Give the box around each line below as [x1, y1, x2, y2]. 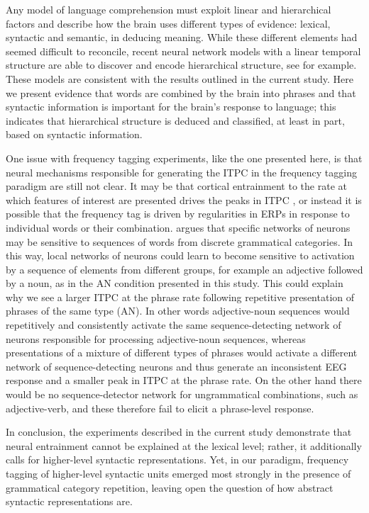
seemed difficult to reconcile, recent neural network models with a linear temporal [6, 43, 361, 58]
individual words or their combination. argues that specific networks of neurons [6, 220, 351, 235]
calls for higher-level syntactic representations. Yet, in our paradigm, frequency [6, 452, 349, 467]
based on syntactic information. [6, 127, 143, 142]
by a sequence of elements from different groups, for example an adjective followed [6, 261, 363, 276]
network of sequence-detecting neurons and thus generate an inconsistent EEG [6, 359, 347, 373]
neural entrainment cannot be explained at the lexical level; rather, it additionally [6, 438, 362, 453]
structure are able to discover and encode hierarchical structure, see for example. [6, 57, 357, 72]
